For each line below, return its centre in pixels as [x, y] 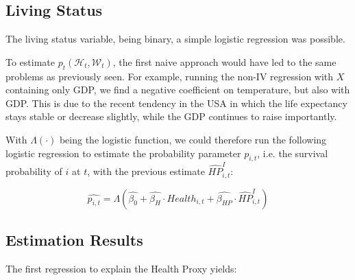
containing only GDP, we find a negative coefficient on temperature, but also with [178, 90]
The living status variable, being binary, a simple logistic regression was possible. [175, 39]
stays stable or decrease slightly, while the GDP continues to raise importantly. [171, 116]
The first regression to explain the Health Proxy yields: [121, 268]
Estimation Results [74, 239]
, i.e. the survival [293, 153]
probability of [34, 171]
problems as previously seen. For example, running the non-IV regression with [170, 76]
